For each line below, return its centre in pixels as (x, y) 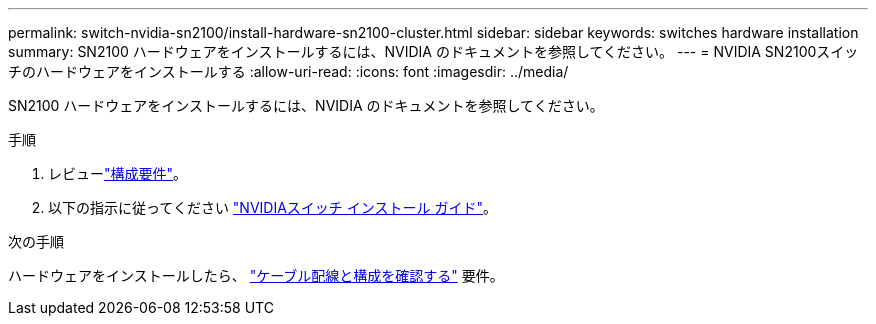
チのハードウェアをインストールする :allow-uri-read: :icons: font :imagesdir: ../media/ (288, 71)
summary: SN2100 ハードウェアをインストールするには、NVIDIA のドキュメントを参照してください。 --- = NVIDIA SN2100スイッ (433, 51)
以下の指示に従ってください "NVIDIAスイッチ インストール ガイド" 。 (272, 207)
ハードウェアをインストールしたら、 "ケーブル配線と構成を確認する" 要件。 (256, 275)
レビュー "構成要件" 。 (118, 173)
